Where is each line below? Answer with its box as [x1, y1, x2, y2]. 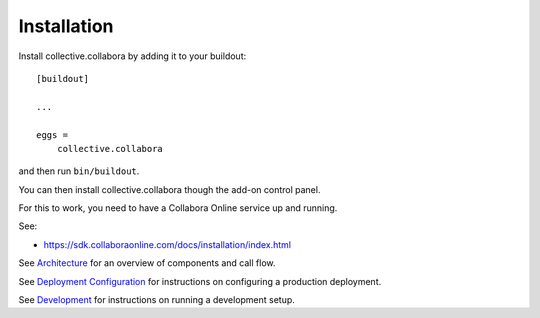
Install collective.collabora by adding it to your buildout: [18, 50, 247, 62]
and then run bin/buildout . [18, 165, 140, 177]
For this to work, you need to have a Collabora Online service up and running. [18, 202, 338, 214]
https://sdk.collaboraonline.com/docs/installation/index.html [43, 238, 292, 250]
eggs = [36, 129, 69, 140]
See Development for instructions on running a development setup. [18, 294, 295, 306]
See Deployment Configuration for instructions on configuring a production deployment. [18, 275, 382, 287]
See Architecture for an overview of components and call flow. [18, 257, 276, 269]
